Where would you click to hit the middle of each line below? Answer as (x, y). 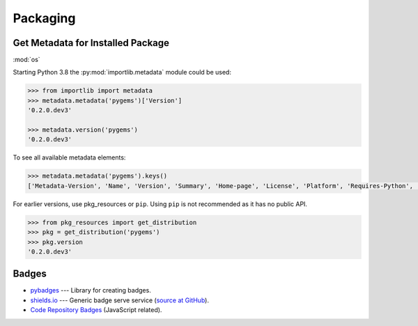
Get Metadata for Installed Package (91, 43)
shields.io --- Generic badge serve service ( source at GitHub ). (119, 300)
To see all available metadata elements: (69, 157)
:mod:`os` (27, 60)
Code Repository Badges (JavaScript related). (96, 310)
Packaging (44, 18)
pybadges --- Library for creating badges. (91, 290)
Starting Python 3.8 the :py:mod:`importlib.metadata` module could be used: (122, 72)
